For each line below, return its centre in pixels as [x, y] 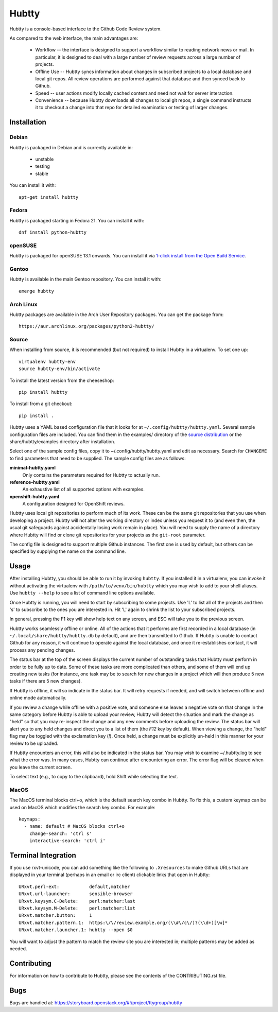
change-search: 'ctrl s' [60, 833]
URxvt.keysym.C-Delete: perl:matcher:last [77, 901]
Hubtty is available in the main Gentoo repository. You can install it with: [85, 279]
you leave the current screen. [41, 767]
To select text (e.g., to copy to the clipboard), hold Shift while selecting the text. [94, 777]
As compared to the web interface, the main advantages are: [74, 38]
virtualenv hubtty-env [47, 361]
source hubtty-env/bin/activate [59, 369]
